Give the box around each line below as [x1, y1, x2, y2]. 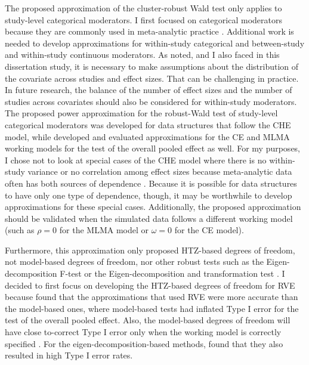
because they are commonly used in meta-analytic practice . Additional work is [5, 25, 294, 38]
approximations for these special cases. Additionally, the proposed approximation [5, 200, 301, 213]
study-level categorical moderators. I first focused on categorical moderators [5, 13, 282, 26]
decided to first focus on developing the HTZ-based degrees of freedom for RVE [5, 279, 295, 291]
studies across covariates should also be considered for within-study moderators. [5, 95, 297, 107]
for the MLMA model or [59, 224, 149, 236]
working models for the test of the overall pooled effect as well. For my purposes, [5, 142, 301, 154]
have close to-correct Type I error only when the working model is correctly [5, 326, 282, 338]
